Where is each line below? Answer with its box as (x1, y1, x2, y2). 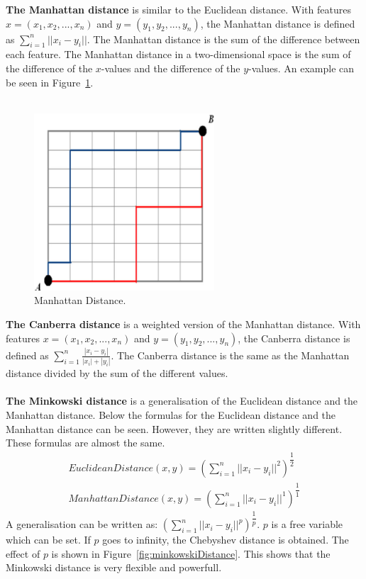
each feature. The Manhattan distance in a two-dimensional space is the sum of (6, 47, 351, 62)
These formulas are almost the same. (6, 435, 165, 450)
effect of (6, 546, 40, 561)
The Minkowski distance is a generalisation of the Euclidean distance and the (6, 393, 358, 408)
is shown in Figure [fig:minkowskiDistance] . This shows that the (51, 546, 331, 561)
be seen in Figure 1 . (6, 74, 94, 89)
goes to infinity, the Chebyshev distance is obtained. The (102, 532, 349, 547)
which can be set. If (6, 532, 91, 547)
